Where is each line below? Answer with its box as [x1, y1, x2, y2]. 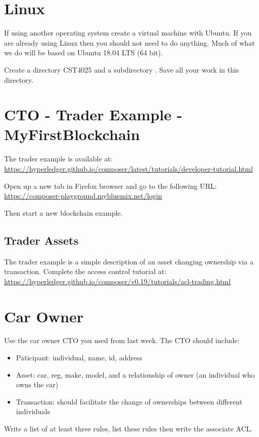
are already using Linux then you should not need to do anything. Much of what [4, 37, 255, 48]
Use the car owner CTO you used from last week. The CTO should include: [4, 335, 240, 346]
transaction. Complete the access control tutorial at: [4, 266, 167, 277]
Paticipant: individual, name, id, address [16, 352, 142, 363]
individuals [16, 406, 50, 417]
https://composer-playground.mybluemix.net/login [4, 190, 163, 201]
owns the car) [16, 379, 58, 390]
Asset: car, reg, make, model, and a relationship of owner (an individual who [16, 369, 255, 380]
